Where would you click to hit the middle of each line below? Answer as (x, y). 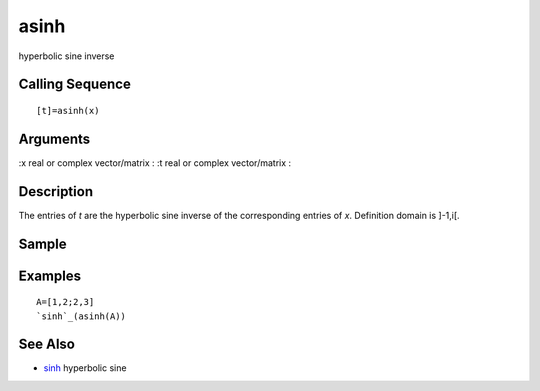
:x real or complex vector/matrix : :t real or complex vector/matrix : (155, 162)
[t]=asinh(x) (68, 110)
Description (56, 191)
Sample (42, 243)
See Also (46, 344)
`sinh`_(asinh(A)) (81, 316)
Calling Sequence (75, 84)
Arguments (54, 138)
